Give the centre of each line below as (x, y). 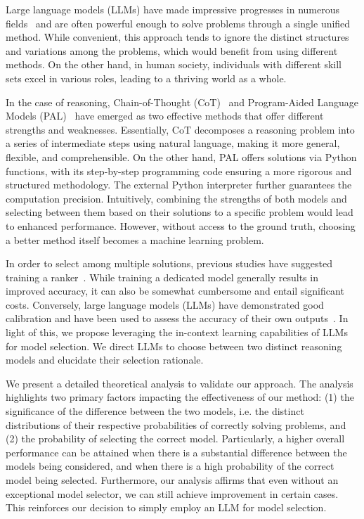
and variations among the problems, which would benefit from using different (172, 50)
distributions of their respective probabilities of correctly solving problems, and (176, 424)
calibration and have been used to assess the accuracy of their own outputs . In (177, 318)
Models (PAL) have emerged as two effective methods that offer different (165, 116)
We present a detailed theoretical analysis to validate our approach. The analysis (180, 383)
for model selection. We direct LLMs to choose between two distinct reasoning (174, 346)
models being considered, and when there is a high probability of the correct (170, 466)
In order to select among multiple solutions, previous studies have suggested (169, 263)
